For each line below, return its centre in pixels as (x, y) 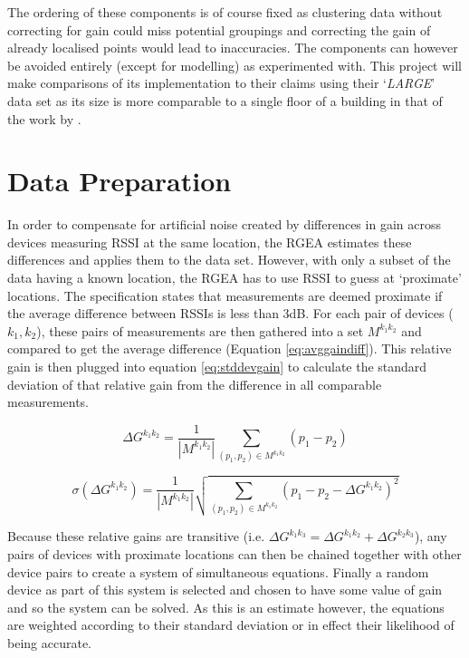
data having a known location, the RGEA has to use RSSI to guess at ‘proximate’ (234, 278)
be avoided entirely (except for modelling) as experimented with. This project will (234, 65)
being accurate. (49, 642)
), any (431, 536)
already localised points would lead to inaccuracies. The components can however (233, 48)
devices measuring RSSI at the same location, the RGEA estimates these (210, 242)
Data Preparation (120, 181)
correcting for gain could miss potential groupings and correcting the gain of (219, 29)
